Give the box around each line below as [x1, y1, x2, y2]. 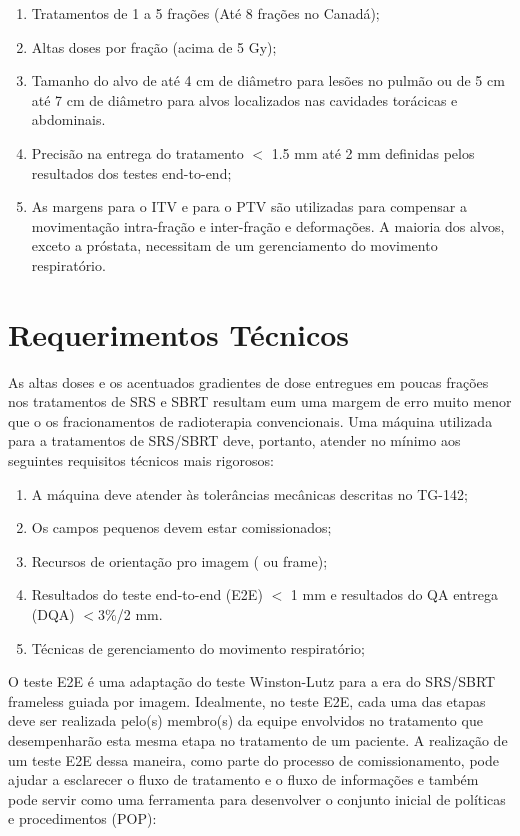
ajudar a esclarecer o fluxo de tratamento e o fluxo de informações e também [8, 769, 479, 790]
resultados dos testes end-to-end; [31, 162, 232, 183]
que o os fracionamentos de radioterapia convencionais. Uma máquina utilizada [8, 410, 493, 431]
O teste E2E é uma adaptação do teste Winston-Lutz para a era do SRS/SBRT [8, 671, 496, 692]
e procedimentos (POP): [8, 808, 157, 829]
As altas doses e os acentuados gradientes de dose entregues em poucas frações [8, 371, 489, 392]
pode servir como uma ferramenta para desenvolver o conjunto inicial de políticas [8, 788, 506, 809]
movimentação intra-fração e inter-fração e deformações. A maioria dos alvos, [31, 215, 505, 236]
